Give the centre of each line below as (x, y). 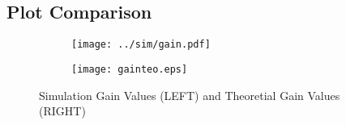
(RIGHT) (62, 111)
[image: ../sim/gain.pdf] (141, 45)
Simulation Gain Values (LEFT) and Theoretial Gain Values (190, 95)
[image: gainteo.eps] (130, 69)
